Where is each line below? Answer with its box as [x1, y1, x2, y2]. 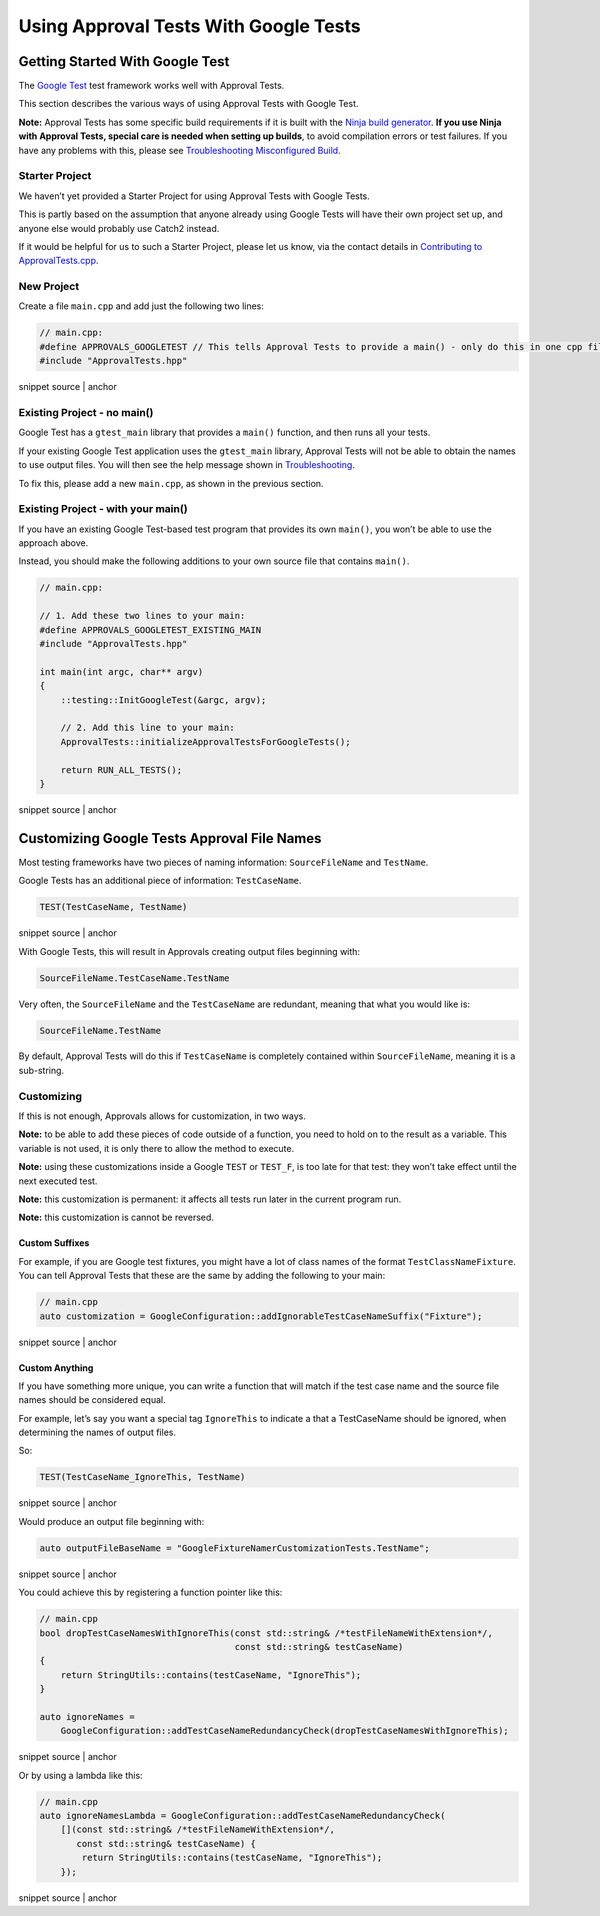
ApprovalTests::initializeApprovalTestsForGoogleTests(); [60, 736, 351, 747]
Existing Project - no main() [18, 405, 154, 419]
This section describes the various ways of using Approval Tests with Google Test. [18, 98, 359, 110]
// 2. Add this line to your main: [60, 722, 235, 734]
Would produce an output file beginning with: [18, 1515, 205, 1527]
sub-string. [18, 1064, 65, 1076]
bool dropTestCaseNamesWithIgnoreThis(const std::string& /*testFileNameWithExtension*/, [39, 1627, 494, 1639]
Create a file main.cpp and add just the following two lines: [18, 300, 265, 312]
